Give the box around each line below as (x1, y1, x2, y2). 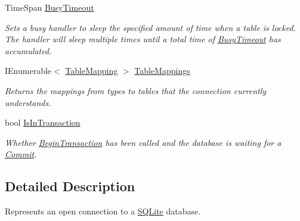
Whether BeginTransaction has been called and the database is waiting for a (5, 136, 282, 148)
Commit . (5, 148, 37, 160)
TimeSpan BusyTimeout (5, 1, 94, 13)
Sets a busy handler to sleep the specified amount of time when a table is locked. (5, 21, 296, 33)
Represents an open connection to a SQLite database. (5, 205, 201, 217)
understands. (5, 96, 51, 108)
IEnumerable (5, 64, 52, 77)
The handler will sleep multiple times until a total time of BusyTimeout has (5, 33, 281, 45)
